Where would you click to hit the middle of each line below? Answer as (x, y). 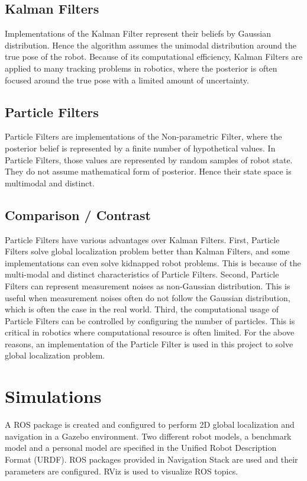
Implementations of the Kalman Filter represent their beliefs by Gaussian (138, 33)
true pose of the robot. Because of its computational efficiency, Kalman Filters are (154, 57)
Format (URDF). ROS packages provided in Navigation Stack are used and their (151, 459)
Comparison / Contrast (78, 214)
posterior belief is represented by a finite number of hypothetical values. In (140, 148)
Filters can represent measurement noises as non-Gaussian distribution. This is (148, 285)
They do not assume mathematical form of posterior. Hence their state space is (148, 171)
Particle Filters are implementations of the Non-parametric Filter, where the (143, 136)
